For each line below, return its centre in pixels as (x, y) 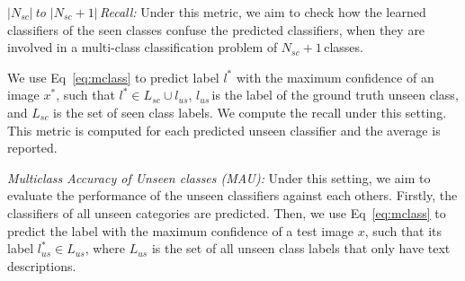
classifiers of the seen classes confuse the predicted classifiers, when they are (216, 29)
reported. (32, 148)
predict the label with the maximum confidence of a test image (181, 230)
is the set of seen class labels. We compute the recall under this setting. (250, 112)
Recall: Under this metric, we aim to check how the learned (263, 12)
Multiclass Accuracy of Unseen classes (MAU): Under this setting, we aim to (219, 177)
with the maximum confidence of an (335, 77)
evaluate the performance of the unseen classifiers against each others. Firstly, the (232, 195)
